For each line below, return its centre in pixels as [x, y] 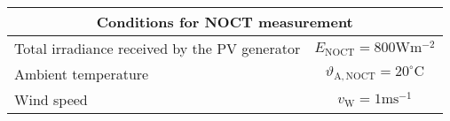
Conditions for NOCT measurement [225, 22]
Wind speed [51, 99]
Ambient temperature [82, 74]
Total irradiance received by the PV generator [158, 48]
